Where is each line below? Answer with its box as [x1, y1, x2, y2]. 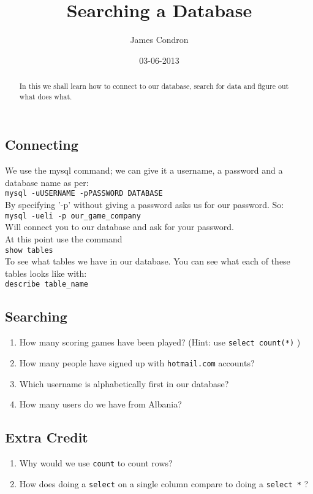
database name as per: [5, 176, 89, 188]
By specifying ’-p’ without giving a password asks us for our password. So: [5, 198, 284, 211]
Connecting [5, 135, 78, 154]
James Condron [130, 33, 189, 46]
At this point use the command [5, 232, 123, 245]
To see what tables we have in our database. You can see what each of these [5, 255, 290, 268]
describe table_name [5, 280, 89, 289]
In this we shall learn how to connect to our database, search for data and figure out [19, 81, 289, 91]
